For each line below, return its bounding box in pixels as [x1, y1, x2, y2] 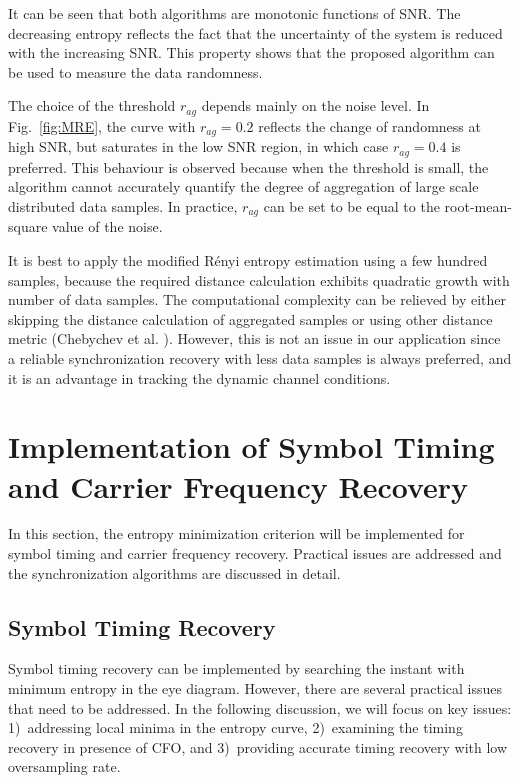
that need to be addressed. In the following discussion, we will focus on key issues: [8, 697, 512, 718]
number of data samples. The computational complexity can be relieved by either [8, 289, 507, 310]
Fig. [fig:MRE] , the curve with [8, 115, 196, 136]
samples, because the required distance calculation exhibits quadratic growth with [8, 269, 510, 290]
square [8, 216, 48, 237]
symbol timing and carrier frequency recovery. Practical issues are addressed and [8, 543, 502, 564]
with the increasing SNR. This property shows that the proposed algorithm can [8, 42, 495, 63]
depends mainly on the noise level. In [201, 95, 430, 116]
